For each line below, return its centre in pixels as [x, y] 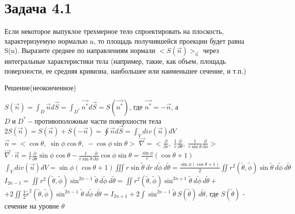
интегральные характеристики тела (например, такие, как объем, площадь [115, 61]
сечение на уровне [32, 205]
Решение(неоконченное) [40, 87]
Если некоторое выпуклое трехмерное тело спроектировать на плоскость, [114, 31]
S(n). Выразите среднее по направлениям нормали [80, 50]
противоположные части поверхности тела [98, 121]
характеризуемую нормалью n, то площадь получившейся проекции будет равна [124, 40]
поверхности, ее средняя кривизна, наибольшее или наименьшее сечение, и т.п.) [125, 70]
